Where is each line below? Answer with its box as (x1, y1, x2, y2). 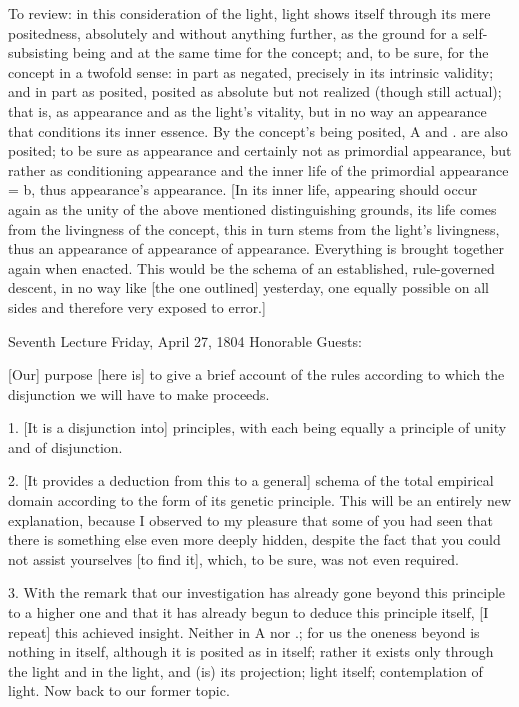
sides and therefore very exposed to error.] (8, 296, 266, 317)
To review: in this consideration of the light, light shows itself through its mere (8, 3, 491, 23)
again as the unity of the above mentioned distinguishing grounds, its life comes (8, 198, 497, 219)
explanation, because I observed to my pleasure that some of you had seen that (8, 509, 493, 530)
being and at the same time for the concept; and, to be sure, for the (72, 42, 489, 63)
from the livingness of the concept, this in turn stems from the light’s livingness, (8, 218, 500, 239)
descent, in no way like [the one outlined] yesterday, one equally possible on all (8, 277, 490, 298)
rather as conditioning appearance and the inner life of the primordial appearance (8, 159, 509, 180)
